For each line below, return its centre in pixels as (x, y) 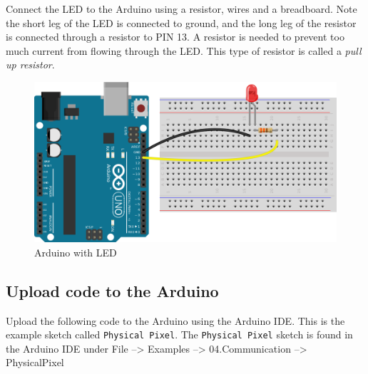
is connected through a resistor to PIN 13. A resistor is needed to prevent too (175, 37)
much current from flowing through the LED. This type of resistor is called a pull (184, 50)
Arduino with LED (76, 252)
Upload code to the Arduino (112, 290)
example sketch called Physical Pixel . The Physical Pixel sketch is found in (179, 334)
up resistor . (30, 64)
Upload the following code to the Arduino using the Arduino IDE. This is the (175, 320)
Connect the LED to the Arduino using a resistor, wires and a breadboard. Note (182, 9)
